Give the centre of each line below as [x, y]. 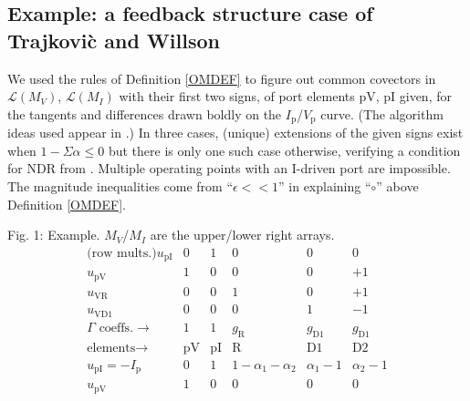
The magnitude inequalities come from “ [120, 186]
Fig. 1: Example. [54, 235]
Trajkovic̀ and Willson [114, 40]
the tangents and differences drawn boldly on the [145, 113]
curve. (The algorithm [382, 113]
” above [397, 186]
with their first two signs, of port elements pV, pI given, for [285, 96]
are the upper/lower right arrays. [242, 235]
